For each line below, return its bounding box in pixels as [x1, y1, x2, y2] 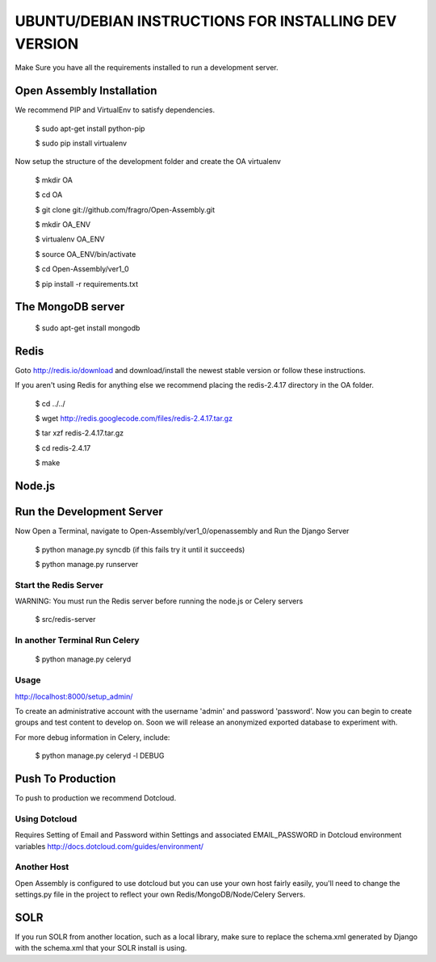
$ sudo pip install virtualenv [35, 138, 128, 149]
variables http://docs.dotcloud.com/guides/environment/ [15, 841, 204, 851]
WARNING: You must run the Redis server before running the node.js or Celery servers [15, 596, 304, 606]
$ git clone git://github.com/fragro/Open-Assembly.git [35, 204, 216, 214]
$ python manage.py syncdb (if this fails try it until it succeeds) [35, 544, 245, 554]
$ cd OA [35, 190, 63, 200]
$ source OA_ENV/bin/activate [35, 249, 136, 258]
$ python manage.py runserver [35, 559, 139, 569]
